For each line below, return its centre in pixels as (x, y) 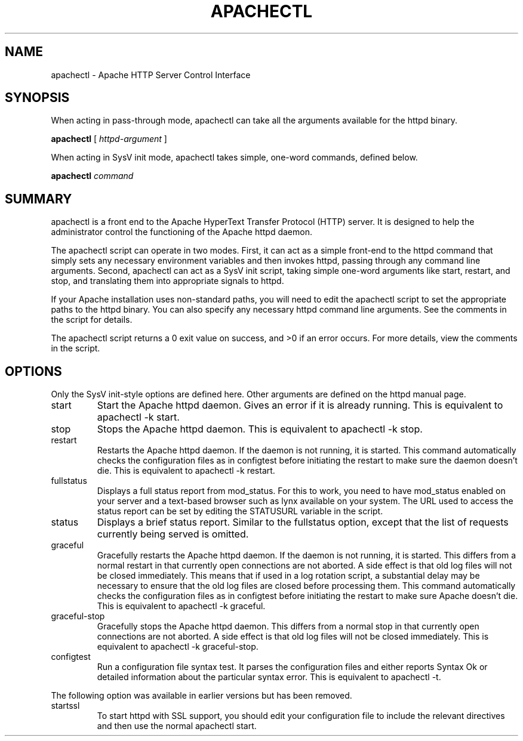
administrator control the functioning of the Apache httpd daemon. (181, 232)
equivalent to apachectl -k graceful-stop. (178, 647)
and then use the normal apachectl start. (177, 726)
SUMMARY (39, 199)
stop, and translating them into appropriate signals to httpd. (167, 281)
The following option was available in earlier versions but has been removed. (201, 696)
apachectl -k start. (138, 417)
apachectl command (92, 176)
